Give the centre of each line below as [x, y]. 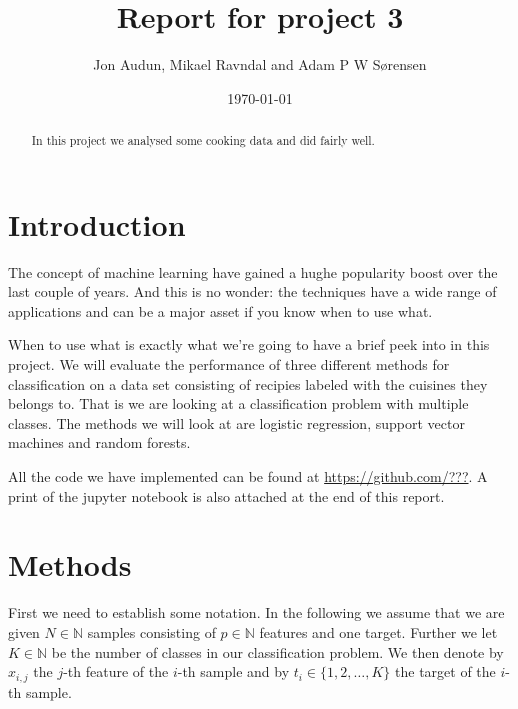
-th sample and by [233, 671]
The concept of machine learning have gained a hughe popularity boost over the [253, 271]
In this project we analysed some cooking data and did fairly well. [203, 140]
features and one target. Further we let [378, 631]
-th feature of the [116, 671]
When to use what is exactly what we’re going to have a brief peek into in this [249, 344]
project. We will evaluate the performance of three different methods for [229, 364]
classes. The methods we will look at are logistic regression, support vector [236, 422]
